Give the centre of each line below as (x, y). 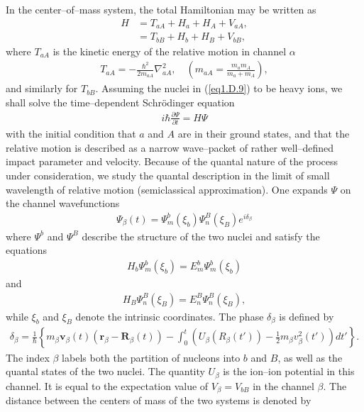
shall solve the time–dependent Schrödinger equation (120, 102)
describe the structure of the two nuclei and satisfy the (201, 236)
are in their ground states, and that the (264, 134)
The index (28, 357)
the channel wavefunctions (63, 203)
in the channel (283, 385)
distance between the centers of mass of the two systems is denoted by (159, 400)
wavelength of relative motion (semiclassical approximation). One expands (167, 189)
